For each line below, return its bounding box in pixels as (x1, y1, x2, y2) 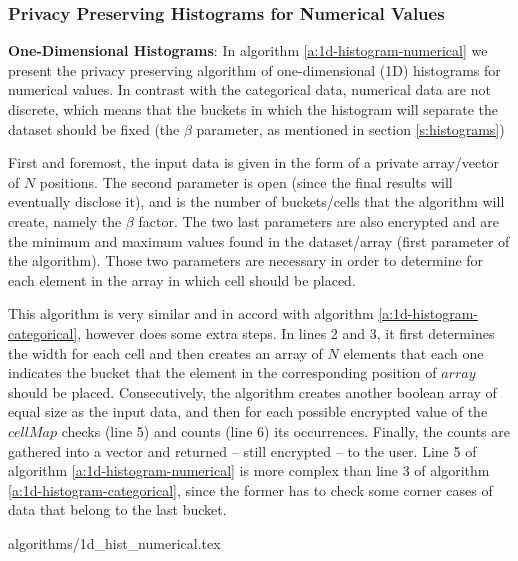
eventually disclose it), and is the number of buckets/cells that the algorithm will (8, 191, 505, 212)
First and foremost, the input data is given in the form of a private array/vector (8, 152, 500, 173)
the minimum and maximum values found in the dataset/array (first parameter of (8, 230, 510, 251)
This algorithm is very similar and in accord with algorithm (8, 303, 374, 324)
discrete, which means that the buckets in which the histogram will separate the (8, 99, 499, 119)
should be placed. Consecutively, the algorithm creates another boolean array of (8, 381, 497, 402)
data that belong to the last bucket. (8, 499, 227, 520)
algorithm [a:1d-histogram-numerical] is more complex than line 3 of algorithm (8, 460, 490, 481)
